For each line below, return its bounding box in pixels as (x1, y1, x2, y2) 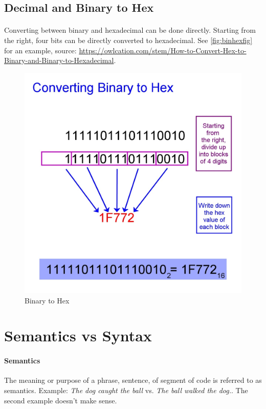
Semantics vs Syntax (4, 325, 152, 346)
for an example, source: (4, 45, 77, 55)
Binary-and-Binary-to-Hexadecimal (4, 55, 114, 66)
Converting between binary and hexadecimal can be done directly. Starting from (4, 25, 256, 35)
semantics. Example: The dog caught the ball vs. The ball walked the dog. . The (4, 385, 248, 395)
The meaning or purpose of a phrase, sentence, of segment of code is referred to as (4, 375, 262, 385)
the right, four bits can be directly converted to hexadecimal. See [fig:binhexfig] (4, 34, 253, 45)
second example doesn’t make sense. (4, 395, 117, 405)
